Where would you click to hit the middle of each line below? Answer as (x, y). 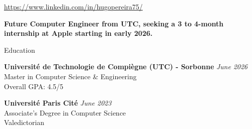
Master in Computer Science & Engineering (70, 76)
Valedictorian (24, 122)
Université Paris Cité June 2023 (58, 103)
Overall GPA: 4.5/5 (34, 86)
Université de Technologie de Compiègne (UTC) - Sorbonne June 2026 (126, 66)
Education (20, 50)
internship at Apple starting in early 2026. (78, 33)
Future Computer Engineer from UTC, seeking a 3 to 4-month (114, 23)
